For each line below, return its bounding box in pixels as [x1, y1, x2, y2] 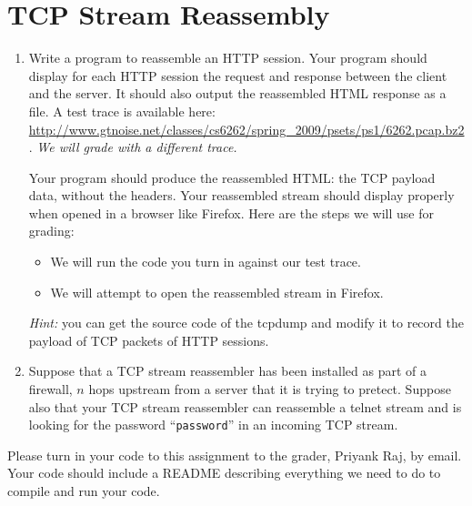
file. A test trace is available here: [28, 101, 216, 120]
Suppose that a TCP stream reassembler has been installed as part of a [28, 361, 427, 380]
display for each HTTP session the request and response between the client [28, 66, 447, 85]
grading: [28, 221, 75, 240]
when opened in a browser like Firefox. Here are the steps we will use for [28, 203, 434, 222]
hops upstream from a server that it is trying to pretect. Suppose [88, 379, 451, 399]
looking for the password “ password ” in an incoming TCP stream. [28, 415, 398, 434]
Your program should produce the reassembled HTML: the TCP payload [28, 167, 436, 187]
